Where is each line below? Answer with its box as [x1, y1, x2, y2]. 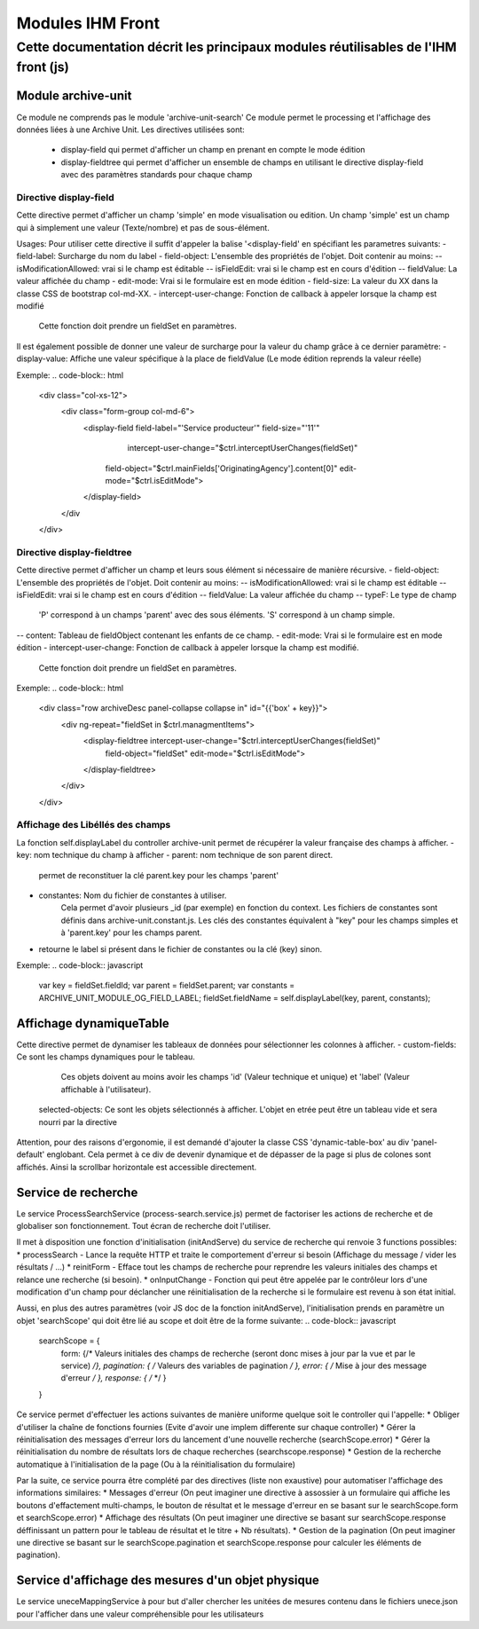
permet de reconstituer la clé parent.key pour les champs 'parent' [38, 870, 279, 880]
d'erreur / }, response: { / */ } [60, 1373, 167, 1383]
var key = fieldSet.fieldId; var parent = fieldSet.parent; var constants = [38, 980, 295, 991]
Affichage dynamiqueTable [16, 1016, 170, 1031]
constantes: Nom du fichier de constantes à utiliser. [38, 890, 227, 901]
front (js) [16, 59, 70, 75]
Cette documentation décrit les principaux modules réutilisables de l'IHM [16, 39, 457, 55]
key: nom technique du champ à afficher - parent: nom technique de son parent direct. [16, 850, 334, 861]
